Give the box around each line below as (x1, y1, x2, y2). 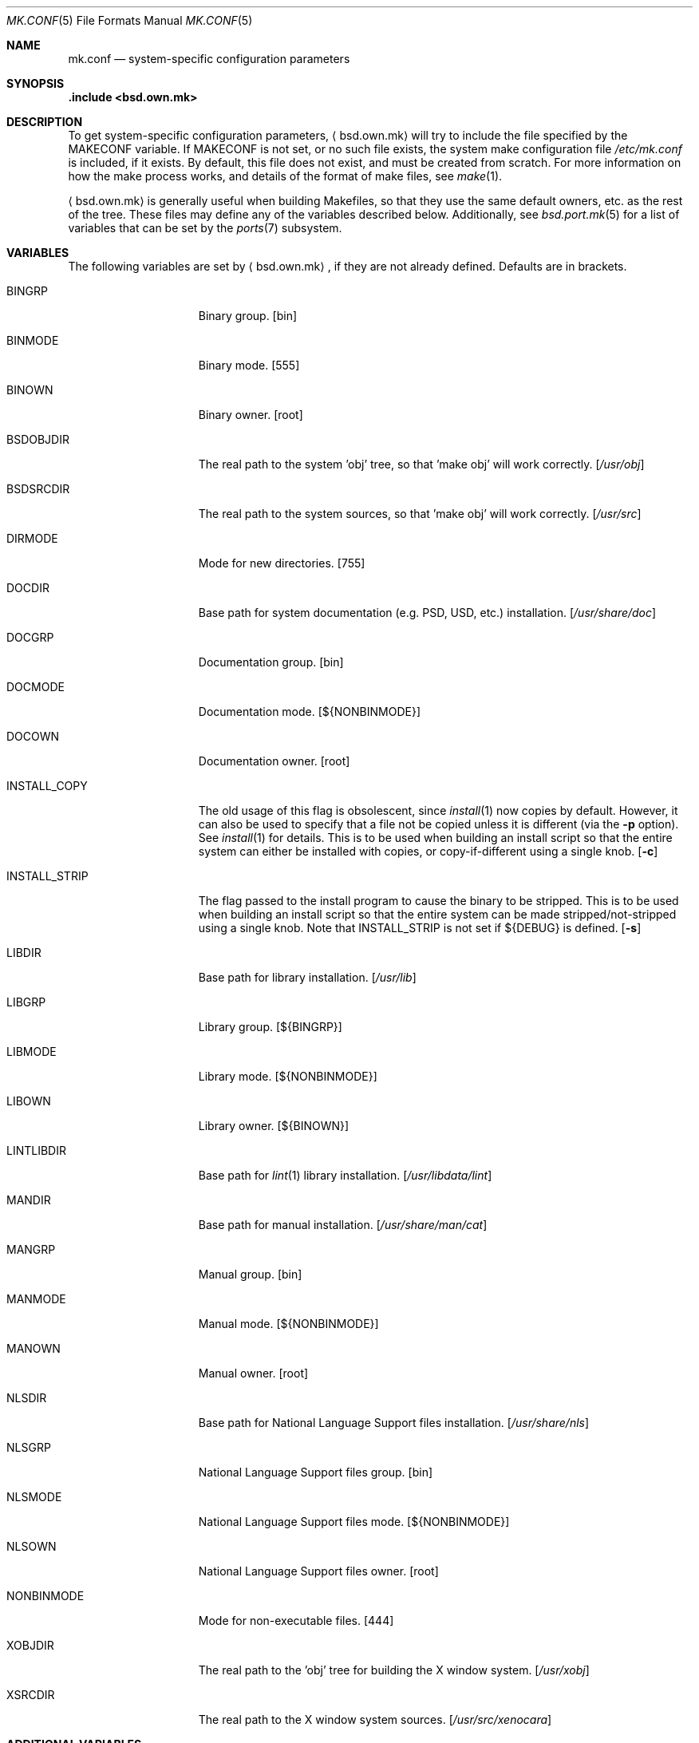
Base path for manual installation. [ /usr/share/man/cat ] (198, 1218, 488, 1231)
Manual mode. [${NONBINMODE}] (198, 1317, 379, 1330)
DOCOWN (6, 729, 60, 743)
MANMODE (6, 1292, 66, 1306)
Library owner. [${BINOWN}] (198, 1119, 349, 1132)
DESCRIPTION (6, 115, 83, 128)
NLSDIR (6, 1391, 47, 1405)
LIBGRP (6, 995, 46, 1009)
